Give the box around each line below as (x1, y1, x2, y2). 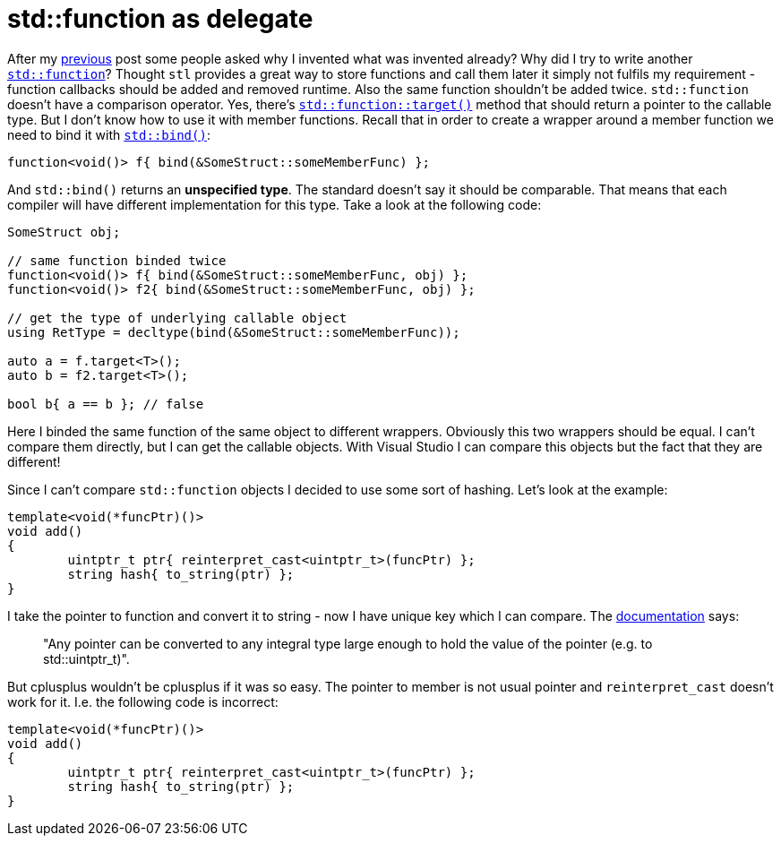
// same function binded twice (7, 253, 227, 268)
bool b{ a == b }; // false (7, 396, 204, 411)
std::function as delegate (7, 4, 313, 34)
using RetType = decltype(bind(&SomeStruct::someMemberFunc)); (7, 324, 460, 340)
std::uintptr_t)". (43, 650, 130, 667)
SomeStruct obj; (7, 224, 121, 239)
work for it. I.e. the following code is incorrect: (7, 693, 279, 710)
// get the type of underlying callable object (7, 310, 348, 325)
